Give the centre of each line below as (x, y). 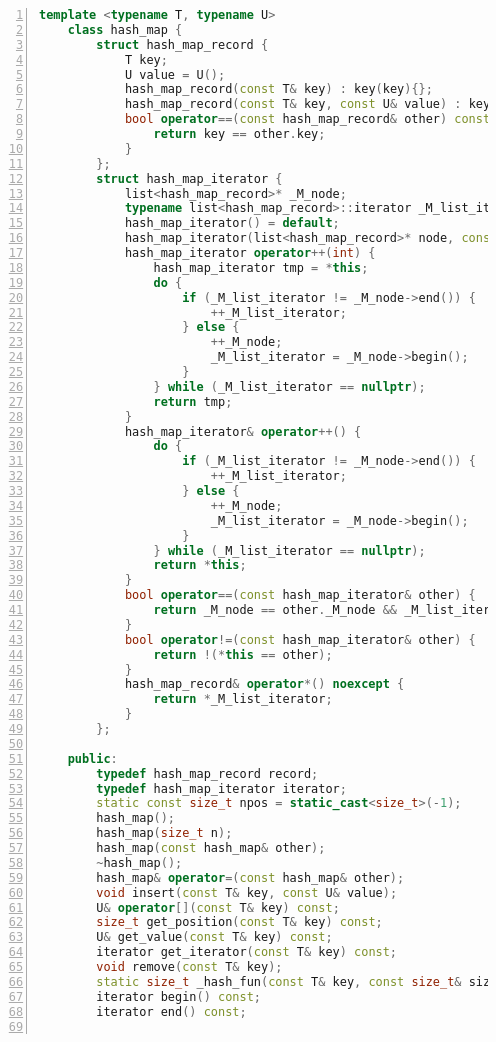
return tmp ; (193, 401)
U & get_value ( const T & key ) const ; (214, 937)
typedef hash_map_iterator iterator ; (221, 788)
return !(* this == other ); (243, 654)
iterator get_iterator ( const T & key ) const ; (247, 952)
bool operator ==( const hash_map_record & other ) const (307, 119)
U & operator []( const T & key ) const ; (218, 907)
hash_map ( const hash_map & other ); (211, 848)
